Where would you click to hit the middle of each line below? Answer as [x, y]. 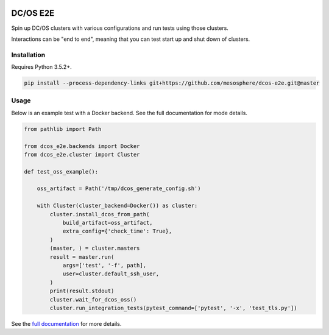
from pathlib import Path [63, 129]
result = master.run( [82, 257]
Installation [28, 55]
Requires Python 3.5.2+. [42, 67]
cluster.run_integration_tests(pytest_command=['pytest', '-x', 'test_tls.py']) [174, 308]
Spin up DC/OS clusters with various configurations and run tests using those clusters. [120, 28]
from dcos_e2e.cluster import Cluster [82, 154]
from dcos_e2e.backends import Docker [82, 146]
